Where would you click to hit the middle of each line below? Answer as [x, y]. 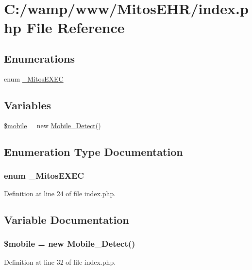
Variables [28, 105]
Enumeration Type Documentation [93, 151]
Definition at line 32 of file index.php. [60, 262]
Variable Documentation [67, 220]
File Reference [76, 27]
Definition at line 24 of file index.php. [60, 194]
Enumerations [40, 58]
